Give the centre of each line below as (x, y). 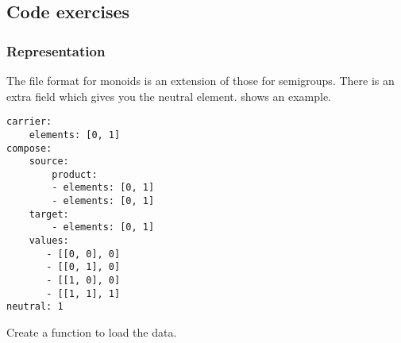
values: (49, 241)
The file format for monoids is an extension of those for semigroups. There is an (200, 80)
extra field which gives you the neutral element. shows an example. (169, 96)
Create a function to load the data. (92, 332)
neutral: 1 (35, 307)
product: (75, 174)
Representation (56, 50)
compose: (29, 148)
